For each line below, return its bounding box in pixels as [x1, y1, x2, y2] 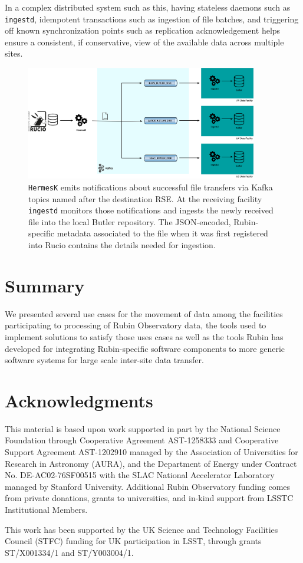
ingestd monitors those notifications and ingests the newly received [28, 204, 274, 216]
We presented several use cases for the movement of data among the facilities [5, 307, 283, 320]
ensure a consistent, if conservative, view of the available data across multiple [5, 35, 284, 48]
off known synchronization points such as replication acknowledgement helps [5, 24, 281, 37]
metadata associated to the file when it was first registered [57, 227, 268, 239]
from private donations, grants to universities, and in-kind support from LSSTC [5, 492, 294, 504]
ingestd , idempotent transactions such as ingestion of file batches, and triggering [5, 12, 299, 25]
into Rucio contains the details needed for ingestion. [28, 239, 216, 251]
